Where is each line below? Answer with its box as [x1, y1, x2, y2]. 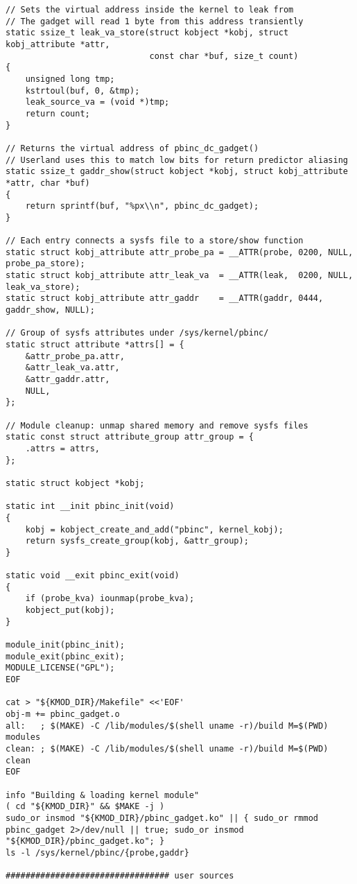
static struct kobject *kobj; [6, 478, 145, 488]
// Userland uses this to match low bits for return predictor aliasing [6, 155, 348, 165]
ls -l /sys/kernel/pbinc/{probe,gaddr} [6, 847, 189, 858]
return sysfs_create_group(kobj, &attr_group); [25, 536, 249, 546]
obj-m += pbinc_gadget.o [6, 709, 120, 720]
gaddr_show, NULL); [6, 305, 95, 315]
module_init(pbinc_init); [6, 640, 125, 650]
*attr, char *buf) [6, 177, 90, 188]
